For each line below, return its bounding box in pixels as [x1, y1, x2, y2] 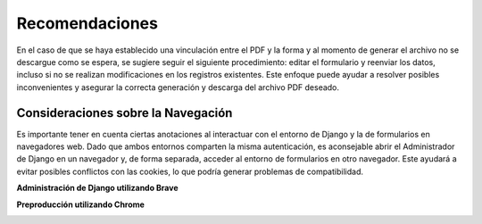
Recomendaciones [16, 13, 158, 33]
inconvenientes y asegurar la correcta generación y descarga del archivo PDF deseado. [16, 81, 339, 93]
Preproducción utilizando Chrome [16, 199, 145, 210]
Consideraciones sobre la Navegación [16, 105, 233, 120]
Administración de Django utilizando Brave [16, 183, 179, 194]
